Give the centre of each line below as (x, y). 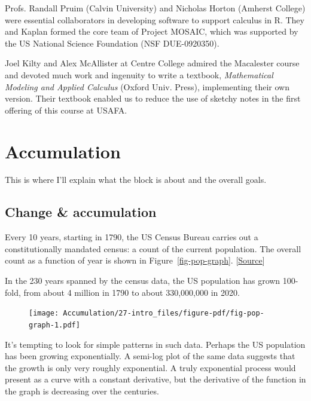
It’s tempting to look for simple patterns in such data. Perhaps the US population (155, 344)
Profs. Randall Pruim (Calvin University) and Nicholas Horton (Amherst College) (155, 8)
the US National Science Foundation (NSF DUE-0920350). (112, 43)
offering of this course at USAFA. (66, 110)
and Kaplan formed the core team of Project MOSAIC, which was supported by (152, 31)
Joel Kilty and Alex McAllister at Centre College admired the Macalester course (152, 63)
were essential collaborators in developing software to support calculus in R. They (155, 19)
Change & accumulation (81, 212)
